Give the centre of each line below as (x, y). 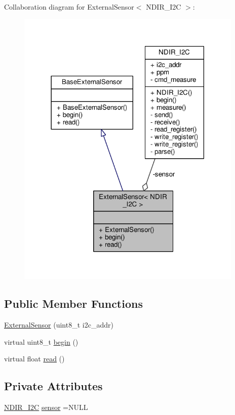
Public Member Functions (73, 304)
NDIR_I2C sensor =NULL (46, 407)
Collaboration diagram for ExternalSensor (69, 7)
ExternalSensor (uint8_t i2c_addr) (59, 325)
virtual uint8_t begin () (41, 341)
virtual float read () (34, 359)
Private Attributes (53, 386)
